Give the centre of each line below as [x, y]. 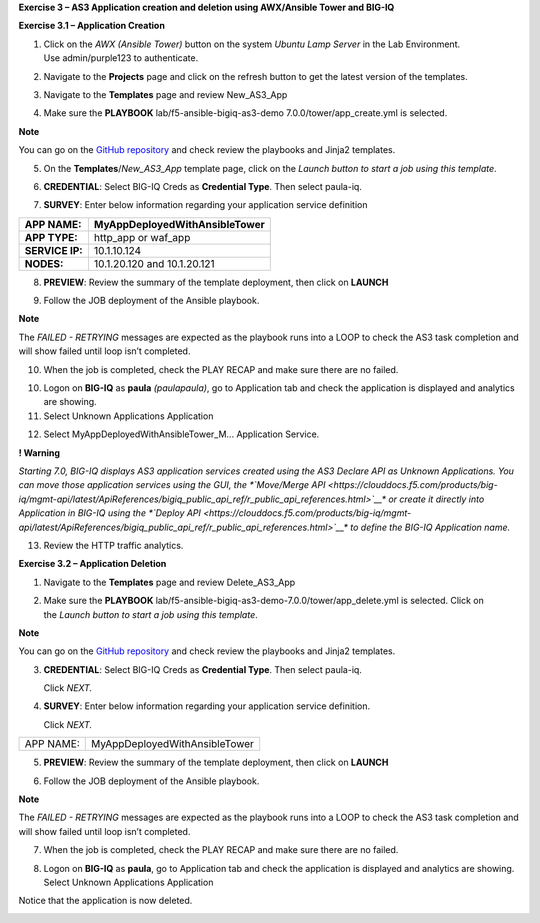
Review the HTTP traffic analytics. [113, 545]
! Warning [39, 452]
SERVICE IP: [54, 250]
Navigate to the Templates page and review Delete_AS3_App [169, 582]
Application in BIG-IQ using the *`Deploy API [110, 513]
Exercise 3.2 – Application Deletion [92, 564]
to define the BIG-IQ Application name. [430, 527]
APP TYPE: [51, 237]
